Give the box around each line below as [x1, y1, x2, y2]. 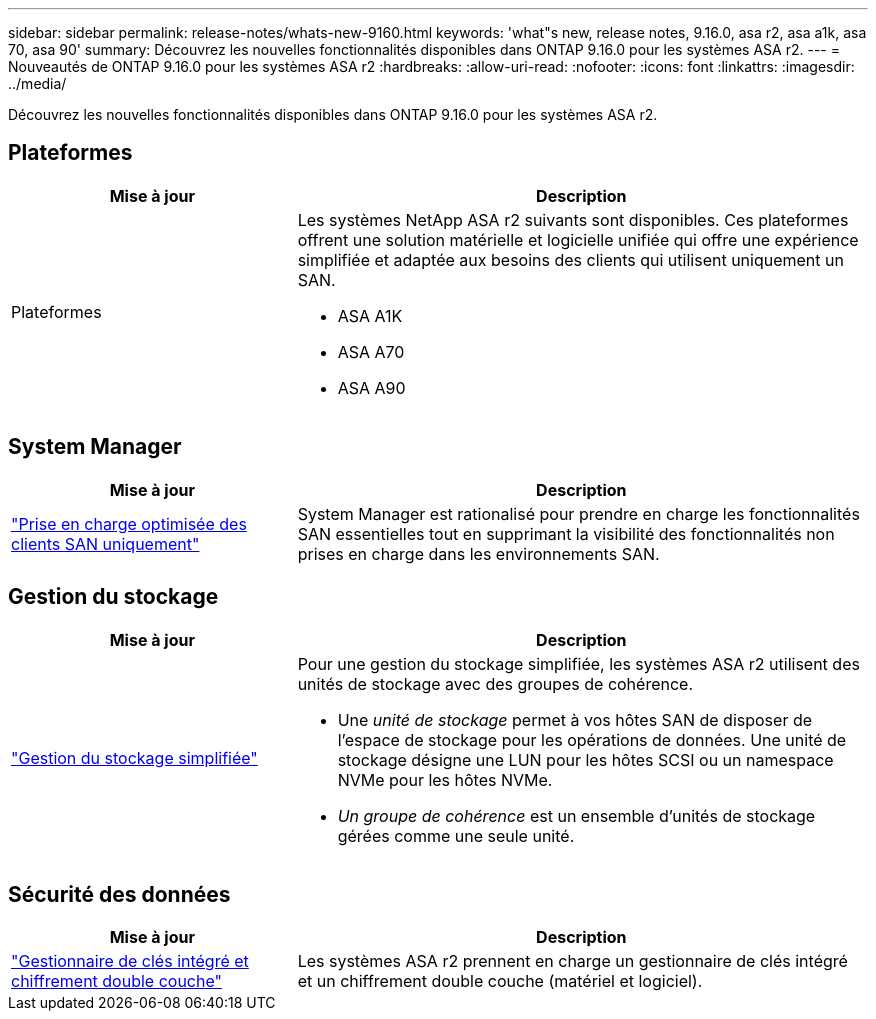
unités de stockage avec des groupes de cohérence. [297, 673, 694, 694]
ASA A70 [337, 341, 405, 362]
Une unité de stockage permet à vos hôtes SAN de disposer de [337, 709, 813, 730]
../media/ [8, 75, 67, 92]
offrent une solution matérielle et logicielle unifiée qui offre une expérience [297, 229, 859, 250]
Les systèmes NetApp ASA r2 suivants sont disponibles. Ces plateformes [297, 209, 849, 230]
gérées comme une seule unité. [337, 825, 575, 846]
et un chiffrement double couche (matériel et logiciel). [297, 971, 703, 992]
